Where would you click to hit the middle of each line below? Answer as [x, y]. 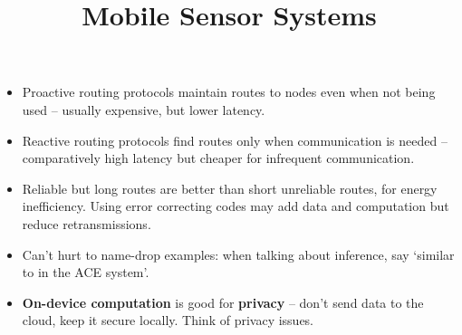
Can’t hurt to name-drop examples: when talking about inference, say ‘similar [238, 254]
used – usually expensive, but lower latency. [144, 109]
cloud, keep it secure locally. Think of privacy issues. [168, 320]
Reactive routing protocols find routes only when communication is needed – [235, 140]
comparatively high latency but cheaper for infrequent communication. [218, 158]
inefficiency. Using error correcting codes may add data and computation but [236, 206]
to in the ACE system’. [86, 272]
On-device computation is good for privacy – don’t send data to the [223, 302]
